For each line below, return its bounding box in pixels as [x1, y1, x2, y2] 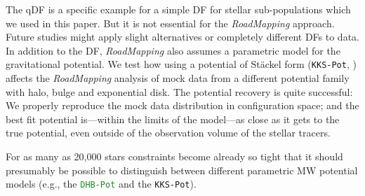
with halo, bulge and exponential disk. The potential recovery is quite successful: [6, 84, 353, 99]
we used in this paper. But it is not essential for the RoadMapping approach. [6, 15, 335, 30]
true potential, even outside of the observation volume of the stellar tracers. [6, 125, 331, 140]
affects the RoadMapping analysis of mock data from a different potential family [6, 71, 350, 85]
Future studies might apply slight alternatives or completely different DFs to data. [6, 29, 359, 44]
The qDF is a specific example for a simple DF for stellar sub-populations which [6, 2, 351, 16]
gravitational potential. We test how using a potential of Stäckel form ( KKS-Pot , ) [6, 57, 357, 71]
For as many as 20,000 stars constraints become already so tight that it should [6, 149, 343, 163]
